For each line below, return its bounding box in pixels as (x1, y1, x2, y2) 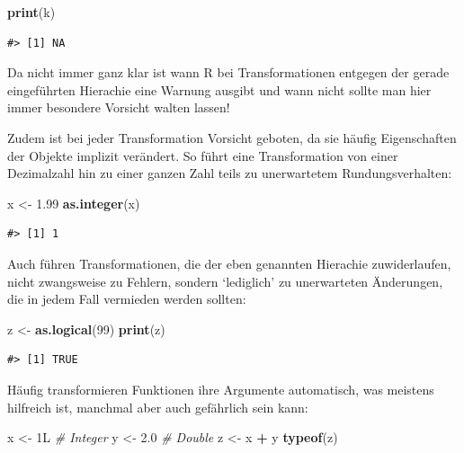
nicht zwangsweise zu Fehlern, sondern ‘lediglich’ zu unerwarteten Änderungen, (7, 271, 443, 290)
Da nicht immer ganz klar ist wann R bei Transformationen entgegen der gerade (7, 63, 450, 82)
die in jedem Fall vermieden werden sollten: (7, 289, 246, 308)
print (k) (7, 3, 56, 21)
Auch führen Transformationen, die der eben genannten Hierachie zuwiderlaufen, (7, 253, 451, 272)
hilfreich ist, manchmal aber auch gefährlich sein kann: (7, 397, 308, 416)
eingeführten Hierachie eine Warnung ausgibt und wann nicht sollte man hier (7, 80, 432, 99)
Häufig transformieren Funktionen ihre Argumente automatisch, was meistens (7, 379, 434, 398)
